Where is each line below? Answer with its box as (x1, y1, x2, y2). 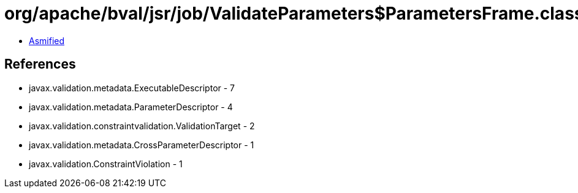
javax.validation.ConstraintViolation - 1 (29, 158, 183, 169)
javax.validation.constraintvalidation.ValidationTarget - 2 (29, 120, 255, 131)
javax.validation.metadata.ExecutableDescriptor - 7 (29, 82, 235, 93)
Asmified (29, 35, 65, 46)
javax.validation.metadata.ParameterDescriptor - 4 (29, 101, 233, 112)
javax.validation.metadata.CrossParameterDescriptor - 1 (29, 139, 254, 150)
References (4, 56, 76, 72)
